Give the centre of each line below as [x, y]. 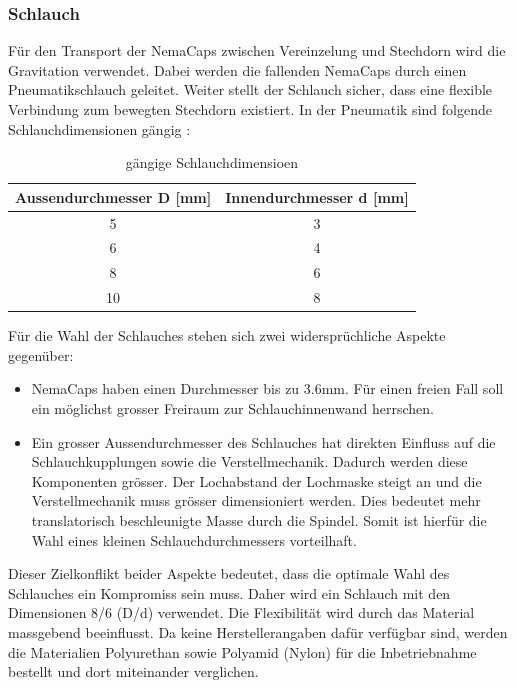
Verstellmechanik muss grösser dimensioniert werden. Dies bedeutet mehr [256, 500]
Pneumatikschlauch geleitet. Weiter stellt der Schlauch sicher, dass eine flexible [250, 89]
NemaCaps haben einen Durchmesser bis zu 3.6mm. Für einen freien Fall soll [267, 388]
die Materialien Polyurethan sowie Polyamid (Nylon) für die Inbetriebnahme [242, 651]
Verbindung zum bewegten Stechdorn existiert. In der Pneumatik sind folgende [250, 109]
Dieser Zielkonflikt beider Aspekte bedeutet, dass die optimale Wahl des [229, 573]
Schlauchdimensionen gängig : [99, 128]
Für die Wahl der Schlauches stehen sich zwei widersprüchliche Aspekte [227, 335]
